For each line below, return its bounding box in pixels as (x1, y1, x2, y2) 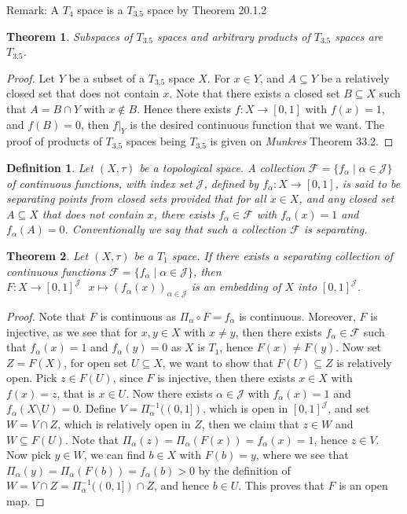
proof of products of (6, 133, 102, 149)
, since (112, 369, 143, 386)
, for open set (64, 354, 128, 370)
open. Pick (6, 369, 57, 386)
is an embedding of (191, 278, 281, 295)
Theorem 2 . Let (6, 247, 89, 263)
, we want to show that (162, 354, 273, 370)
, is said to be (335, 174, 401, 191)
